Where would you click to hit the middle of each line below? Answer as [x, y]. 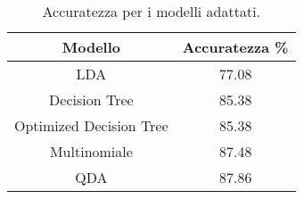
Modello [91, 47]
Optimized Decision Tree [91, 125]
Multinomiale [91, 151]
